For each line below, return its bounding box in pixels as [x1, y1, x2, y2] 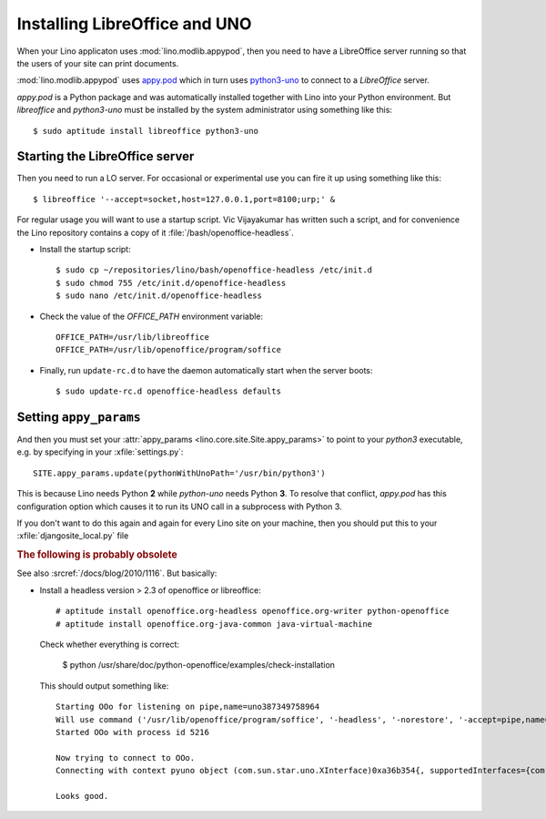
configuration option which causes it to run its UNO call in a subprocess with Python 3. [16, 501, 342, 512]
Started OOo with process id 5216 [56, 727, 209, 737]
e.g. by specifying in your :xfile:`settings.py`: [16, 446, 184, 457]
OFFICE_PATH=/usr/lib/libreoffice [56, 332, 209, 342]
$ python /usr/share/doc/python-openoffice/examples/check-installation [62, 660, 336, 671]
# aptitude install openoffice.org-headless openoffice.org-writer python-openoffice [56, 606, 450, 617]
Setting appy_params [16, 409, 141, 425]
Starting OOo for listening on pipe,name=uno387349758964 [56, 701, 320, 712]
